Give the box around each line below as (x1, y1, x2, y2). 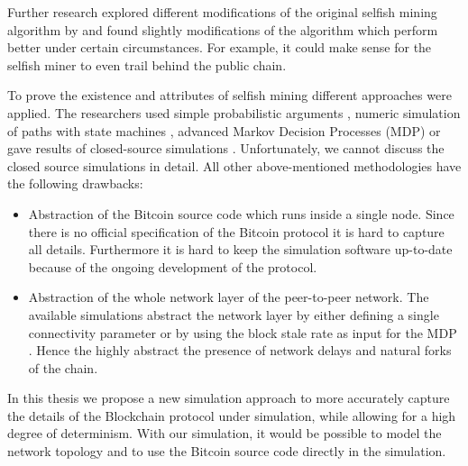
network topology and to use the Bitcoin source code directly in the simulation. (7, 442, 446, 461)
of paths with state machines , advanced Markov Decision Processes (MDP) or (7, 121, 441, 140)
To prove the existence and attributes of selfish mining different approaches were (7, 86, 452, 105)
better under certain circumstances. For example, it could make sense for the (7, 38, 432, 57)
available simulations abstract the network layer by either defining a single (28, 305, 439, 324)
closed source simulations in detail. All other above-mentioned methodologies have (7, 156, 462, 175)
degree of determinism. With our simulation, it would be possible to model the (7, 424, 442, 443)
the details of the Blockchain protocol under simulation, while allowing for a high (7, 406, 456, 425)
